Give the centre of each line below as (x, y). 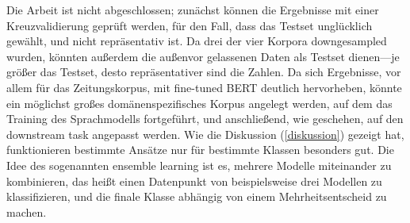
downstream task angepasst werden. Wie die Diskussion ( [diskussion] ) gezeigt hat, (205, 134)
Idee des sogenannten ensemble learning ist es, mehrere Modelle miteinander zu (199, 165)
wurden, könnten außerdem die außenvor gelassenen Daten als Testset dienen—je (203, 56)
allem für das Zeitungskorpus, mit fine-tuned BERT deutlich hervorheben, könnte (204, 87)
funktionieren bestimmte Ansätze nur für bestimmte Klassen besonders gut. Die (200, 150)
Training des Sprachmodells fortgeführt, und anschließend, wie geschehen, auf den (205, 119)
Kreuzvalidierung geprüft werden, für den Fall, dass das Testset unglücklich (190, 25)
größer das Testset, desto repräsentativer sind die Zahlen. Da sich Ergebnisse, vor (204, 72)
